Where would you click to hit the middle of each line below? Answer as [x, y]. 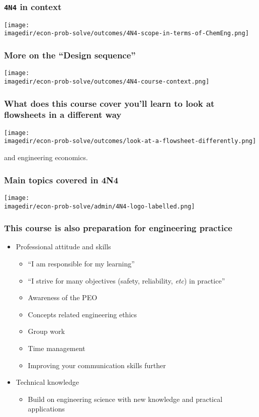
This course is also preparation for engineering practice [118, 228]
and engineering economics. [46, 157]
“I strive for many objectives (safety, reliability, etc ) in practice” [126, 280]
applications [46, 409]
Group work [46, 331]
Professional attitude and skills [63, 247]
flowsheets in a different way [63, 115]
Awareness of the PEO [63, 297]
